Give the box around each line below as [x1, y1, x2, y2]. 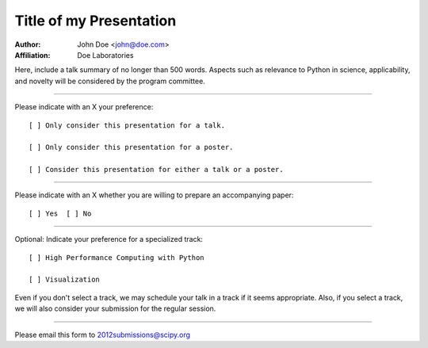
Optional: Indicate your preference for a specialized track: [14, 235, 204, 244]
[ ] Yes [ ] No [29, 208, 92, 218]
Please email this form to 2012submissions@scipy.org [14, 330, 190, 339]
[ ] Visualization [29, 275, 101, 285]
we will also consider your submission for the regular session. [14, 304, 216, 313]
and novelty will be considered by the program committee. [14, 76, 205, 86]
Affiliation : [14, 50, 51, 59]
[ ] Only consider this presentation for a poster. [29, 143, 234, 152]
